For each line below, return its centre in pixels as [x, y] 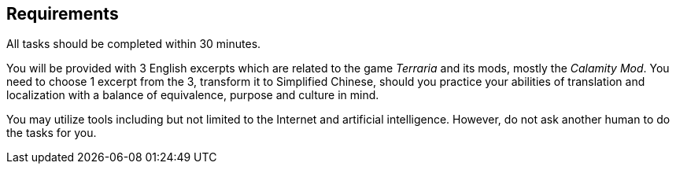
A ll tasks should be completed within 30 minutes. [134, 44]
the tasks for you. [52, 133]
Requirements [63, 14]
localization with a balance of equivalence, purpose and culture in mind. [193, 95]
